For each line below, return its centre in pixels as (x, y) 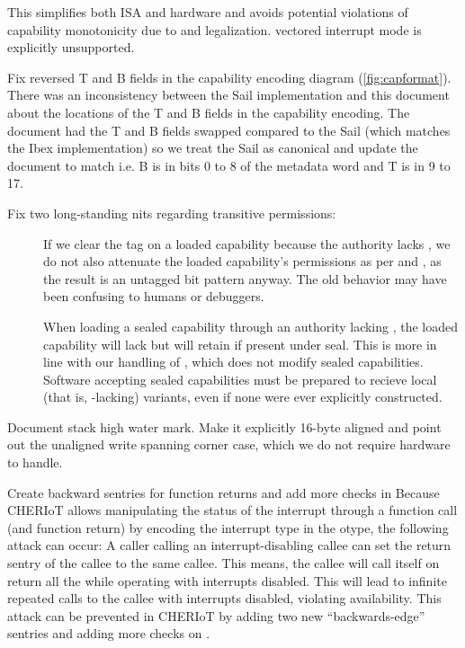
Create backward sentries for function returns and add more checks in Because (224, 492)
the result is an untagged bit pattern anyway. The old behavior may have (245, 278)
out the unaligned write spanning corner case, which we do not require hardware (229, 444)
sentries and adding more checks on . (109, 633)
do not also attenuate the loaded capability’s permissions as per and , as (242, 261)
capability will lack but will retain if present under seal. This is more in (240, 344)
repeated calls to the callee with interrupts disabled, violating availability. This (224, 598)
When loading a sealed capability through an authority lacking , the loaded (251, 326)
